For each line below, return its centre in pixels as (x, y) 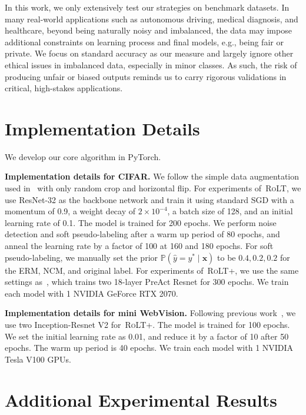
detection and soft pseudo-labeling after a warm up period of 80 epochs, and (142, 234)
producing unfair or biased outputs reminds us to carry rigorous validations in (146, 76)
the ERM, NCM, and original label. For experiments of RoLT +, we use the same (152, 270)
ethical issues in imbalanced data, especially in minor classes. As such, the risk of (151, 64)
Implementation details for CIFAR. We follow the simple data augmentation (152, 176)
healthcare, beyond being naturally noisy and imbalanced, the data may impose (148, 30)
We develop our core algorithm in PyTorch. (83, 156)
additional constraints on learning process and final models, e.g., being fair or (144, 41)
